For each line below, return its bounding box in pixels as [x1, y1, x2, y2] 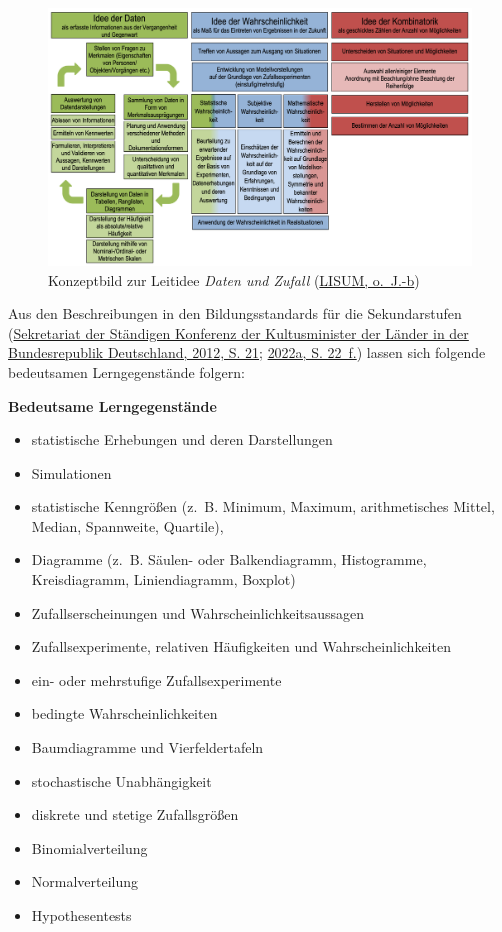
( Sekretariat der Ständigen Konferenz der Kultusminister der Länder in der [8, 322, 469, 343]
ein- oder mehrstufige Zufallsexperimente [31, 669, 282, 690]
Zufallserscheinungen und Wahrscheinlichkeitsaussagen [31, 602, 365, 623]
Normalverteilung [31, 871, 139, 892]
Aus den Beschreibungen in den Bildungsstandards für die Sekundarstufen [8, 303, 462, 324]
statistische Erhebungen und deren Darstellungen [31, 429, 333, 450]
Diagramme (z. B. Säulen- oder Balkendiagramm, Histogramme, [31, 549, 427, 570]
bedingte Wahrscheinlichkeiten [31, 703, 218, 724]
